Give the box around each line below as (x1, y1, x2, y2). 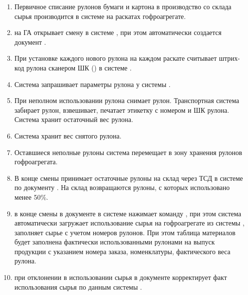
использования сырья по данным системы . (14, 281, 142, 292)
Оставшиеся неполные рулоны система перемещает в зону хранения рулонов (14, 147, 242, 157)
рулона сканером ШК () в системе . (26, 62, 132, 72)
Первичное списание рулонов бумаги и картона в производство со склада (14, 1, 231, 11)
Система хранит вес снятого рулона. (14, 130, 122, 140)
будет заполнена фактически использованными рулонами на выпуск (14, 237, 215, 247)
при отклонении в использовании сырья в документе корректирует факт (14, 272, 227, 282)
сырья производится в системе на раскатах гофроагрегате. (14, 11, 186, 21)
